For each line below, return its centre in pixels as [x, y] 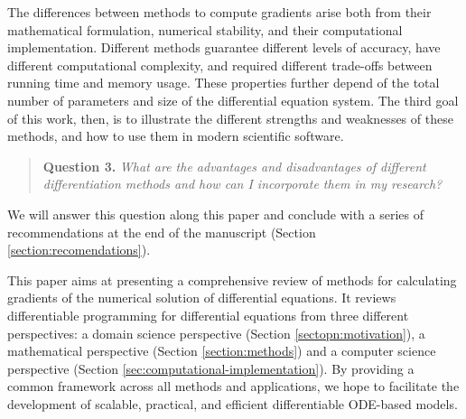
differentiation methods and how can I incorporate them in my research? [242, 184]
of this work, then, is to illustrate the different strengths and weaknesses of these [230, 118]
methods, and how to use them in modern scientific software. [176, 136]
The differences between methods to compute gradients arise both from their [219, 12]
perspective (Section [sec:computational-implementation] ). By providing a [211, 368]
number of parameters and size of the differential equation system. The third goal [233, 100]
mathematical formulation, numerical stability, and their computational [205, 29]
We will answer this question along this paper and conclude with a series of [216, 214]
